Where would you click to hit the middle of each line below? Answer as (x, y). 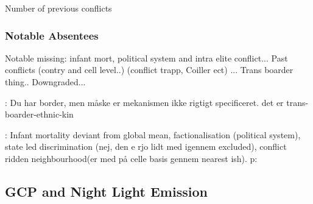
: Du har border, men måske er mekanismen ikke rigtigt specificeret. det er (144, 102)
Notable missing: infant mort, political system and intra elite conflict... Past (146, 58)
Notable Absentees (52, 35)
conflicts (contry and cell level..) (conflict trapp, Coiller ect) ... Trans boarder (149, 70)
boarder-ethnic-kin (39, 114)
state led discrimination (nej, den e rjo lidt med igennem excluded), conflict (146, 146)
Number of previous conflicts (58, 8)
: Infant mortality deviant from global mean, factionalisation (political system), (153, 134)
